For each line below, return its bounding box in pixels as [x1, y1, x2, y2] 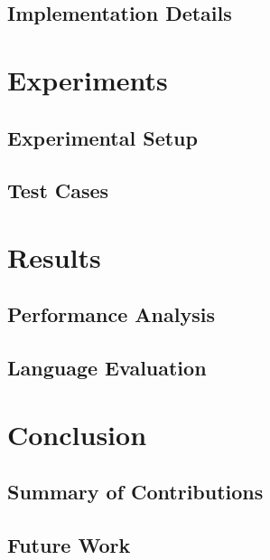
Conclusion [7, 415, 147, 452]
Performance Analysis [7, 300, 215, 328]
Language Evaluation [7, 354, 207, 382]
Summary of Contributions [7, 478, 264, 506]
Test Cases [7, 176, 109, 204]
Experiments [7, 61, 168, 98]
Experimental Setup [7, 123, 198, 151]
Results [7, 238, 101, 275]
